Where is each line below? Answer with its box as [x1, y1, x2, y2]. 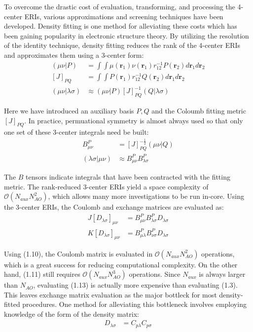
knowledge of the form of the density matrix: [4, 308, 139, 319]
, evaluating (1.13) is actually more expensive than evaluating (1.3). [33, 280, 238, 290]
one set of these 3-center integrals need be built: [4, 127, 149, 137]
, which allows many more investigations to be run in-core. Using [48, 191, 245, 201]
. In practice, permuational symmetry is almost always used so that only [24, 115, 243, 125]
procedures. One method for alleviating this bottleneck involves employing [22, 299, 247, 309]
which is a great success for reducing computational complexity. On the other [4, 259, 238, 269]
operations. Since [129, 269, 181, 279]
